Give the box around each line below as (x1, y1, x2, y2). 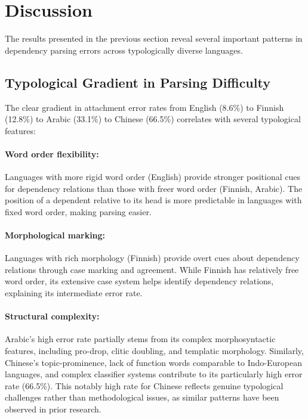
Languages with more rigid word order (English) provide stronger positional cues (5, 170, 301, 183)
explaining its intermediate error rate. (5, 287, 143, 299)
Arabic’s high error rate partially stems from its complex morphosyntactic (5, 333, 276, 345)
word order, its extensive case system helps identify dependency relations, (5, 275, 274, 287)
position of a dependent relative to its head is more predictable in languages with (5, 194, 302, 206)
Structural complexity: (5, 310, 100, 322)
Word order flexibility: (5, 147, 99, 160)
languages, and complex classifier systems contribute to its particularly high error (5, 368, 303, 380)
